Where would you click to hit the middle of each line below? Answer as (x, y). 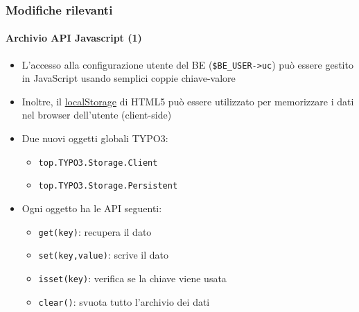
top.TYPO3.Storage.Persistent (108, 186)
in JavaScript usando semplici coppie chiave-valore (129, 78)
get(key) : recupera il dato (95, 231)
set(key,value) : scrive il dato (104, 255)
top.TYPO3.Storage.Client (98, 163)
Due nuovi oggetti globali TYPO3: (95, 138)
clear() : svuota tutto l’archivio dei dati (124, 301)
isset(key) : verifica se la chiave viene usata (132, 278)
